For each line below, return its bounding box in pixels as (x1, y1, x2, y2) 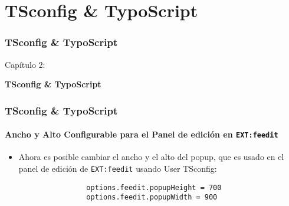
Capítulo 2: (5, 58, 45, 70)
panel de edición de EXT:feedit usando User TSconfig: (18, 162, 217, 175)
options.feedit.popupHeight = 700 (86, 183, 222, 192)
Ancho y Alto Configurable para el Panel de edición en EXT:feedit (5, 128, 278, 140)
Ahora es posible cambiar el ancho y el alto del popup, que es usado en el (18, 151, 284, 163)
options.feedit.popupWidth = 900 (86, 193, 218, 202)
